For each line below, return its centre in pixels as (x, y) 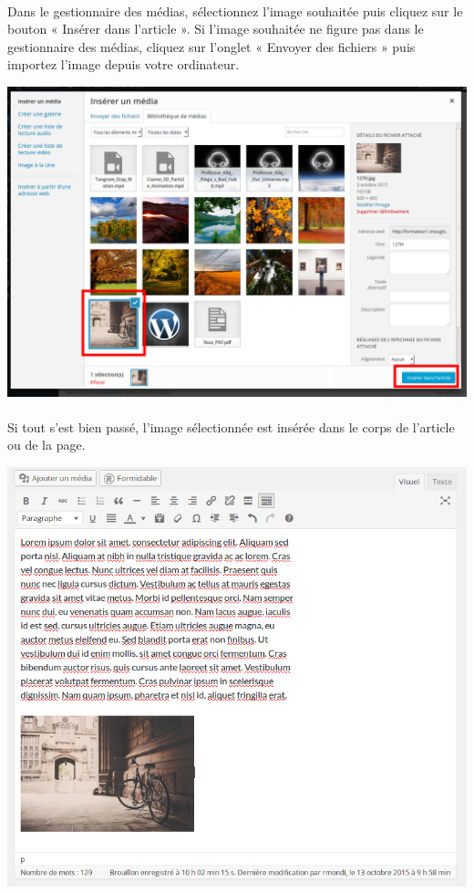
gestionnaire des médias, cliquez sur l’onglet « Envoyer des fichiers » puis (211, 46)
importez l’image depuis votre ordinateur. (124, 64)
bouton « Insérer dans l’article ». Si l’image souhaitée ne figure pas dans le (216, 29)
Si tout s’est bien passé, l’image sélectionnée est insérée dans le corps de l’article (231, 426)
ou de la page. (46, 445)
